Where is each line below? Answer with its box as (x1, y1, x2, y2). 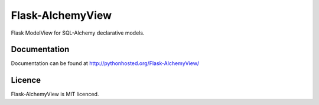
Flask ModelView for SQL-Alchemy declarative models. (11, 29, 145, 36)
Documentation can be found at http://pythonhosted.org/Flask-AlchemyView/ (11, 60, 200, 67)
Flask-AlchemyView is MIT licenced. (11, 91, 99, 98)
